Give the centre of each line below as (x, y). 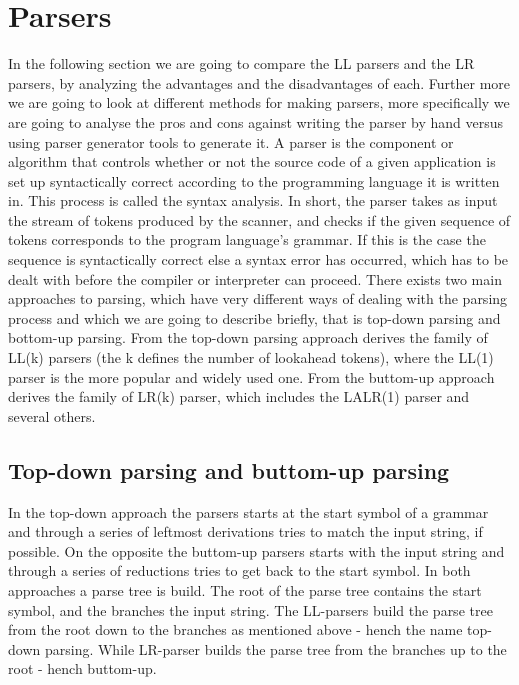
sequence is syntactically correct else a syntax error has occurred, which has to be (258, 259)
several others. (52, 415)
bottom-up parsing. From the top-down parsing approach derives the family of (248, 337)
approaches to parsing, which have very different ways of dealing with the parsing (258, 298)
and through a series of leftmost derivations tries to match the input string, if (245, 531)
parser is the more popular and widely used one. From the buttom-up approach (251, 376)
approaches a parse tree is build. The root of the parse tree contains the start (245, 589)
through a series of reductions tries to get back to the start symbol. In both (239, 570)
